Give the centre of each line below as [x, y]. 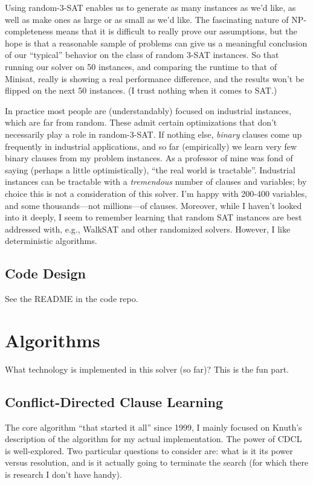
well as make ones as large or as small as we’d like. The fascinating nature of [147, 19]
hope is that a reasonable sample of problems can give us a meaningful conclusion [156, 43]
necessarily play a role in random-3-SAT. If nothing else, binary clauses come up [153, 134]
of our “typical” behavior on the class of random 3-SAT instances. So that [142, 55]
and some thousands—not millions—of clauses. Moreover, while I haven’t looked [153, 205]
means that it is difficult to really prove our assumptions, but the [176, 31]
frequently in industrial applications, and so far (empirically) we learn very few [151, 146]
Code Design [46, 273]
